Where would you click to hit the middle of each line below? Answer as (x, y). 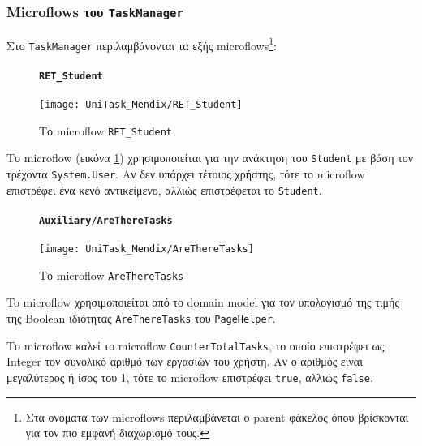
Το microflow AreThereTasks (112, 274)
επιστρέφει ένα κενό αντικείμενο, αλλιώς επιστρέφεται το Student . (164, 189)
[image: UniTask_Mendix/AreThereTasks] (146, 249)
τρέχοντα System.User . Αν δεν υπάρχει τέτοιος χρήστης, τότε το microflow (186, 173)
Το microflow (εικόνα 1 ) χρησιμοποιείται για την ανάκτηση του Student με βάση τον (210, 158)
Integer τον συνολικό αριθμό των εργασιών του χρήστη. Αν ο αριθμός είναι (185, 361)
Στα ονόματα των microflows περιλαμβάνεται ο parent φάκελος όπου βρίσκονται (217, 416)
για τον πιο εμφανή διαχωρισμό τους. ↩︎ (117, 433)
